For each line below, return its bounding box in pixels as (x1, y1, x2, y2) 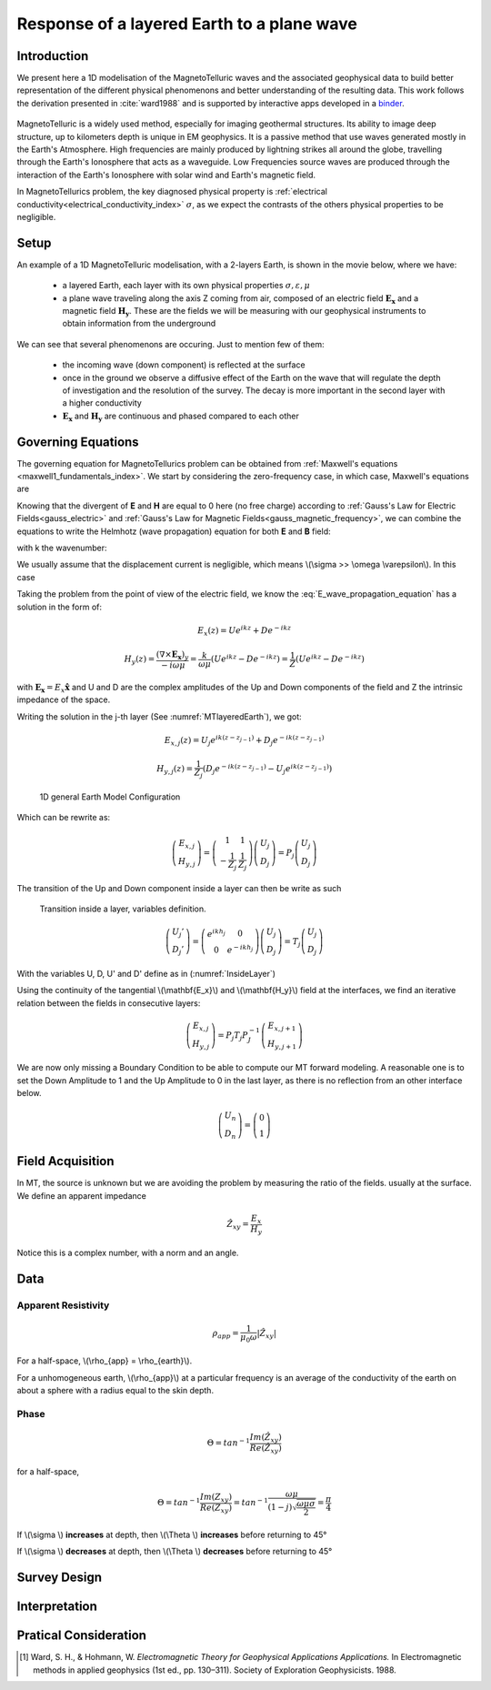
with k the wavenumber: (16, 542, 107, 554)
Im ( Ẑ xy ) (249, 1432, 282, 1444)
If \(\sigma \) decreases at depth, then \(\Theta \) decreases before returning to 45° (16, 1546, 333, 1557)
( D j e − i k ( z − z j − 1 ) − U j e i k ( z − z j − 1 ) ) (202, 762, 333, 777)
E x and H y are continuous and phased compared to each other (62, 410, 299, 423)
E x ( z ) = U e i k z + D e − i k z (196, 624, 292, 638)
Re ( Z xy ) (200, 1503, 232, 1514)
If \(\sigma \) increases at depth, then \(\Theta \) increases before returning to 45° (16, 1529, 327, 1540)
